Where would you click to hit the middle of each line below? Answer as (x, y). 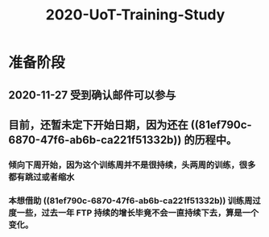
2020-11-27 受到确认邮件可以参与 (92, 95)
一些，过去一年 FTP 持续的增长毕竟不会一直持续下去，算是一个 (138, 213)
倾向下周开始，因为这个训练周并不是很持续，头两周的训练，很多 (132, 164)
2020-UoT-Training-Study (135, 15)
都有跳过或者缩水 (41, 177)
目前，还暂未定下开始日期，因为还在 (98, 125)
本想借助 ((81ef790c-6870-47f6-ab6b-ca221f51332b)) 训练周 (130, 201)
